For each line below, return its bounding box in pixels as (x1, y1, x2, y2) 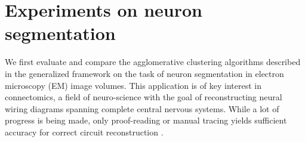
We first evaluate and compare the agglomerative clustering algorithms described (5, 55, 301, 68)
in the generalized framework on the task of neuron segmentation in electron (5, 67, 284, 79)
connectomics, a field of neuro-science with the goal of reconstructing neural (5, 91, 282, 103)
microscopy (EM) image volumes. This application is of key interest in (5, 79, 261, 91)
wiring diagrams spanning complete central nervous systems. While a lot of (5, 102, 279, 115)
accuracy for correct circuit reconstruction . (5, 125, 164, 138)
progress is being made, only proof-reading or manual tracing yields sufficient (5, 114, 287, 126)
